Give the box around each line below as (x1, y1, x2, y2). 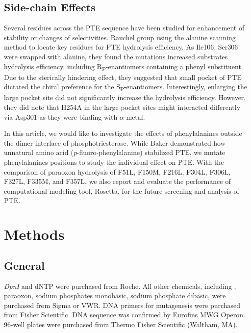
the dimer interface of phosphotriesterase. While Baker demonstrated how (4, 137, 226, 148)
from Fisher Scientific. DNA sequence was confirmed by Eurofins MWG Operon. (4, 309, 245, 320)
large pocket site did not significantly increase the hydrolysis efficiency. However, (4, 92, 246, 102)
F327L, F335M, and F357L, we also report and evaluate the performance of (4, 176, 231, 186)
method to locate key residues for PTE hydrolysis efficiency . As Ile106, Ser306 (4, 42, 238, 52)
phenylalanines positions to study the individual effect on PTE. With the (4, 156, 224, 167)
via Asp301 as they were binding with (4, 111, 118, 122)
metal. (126, 111, 145, 122)
